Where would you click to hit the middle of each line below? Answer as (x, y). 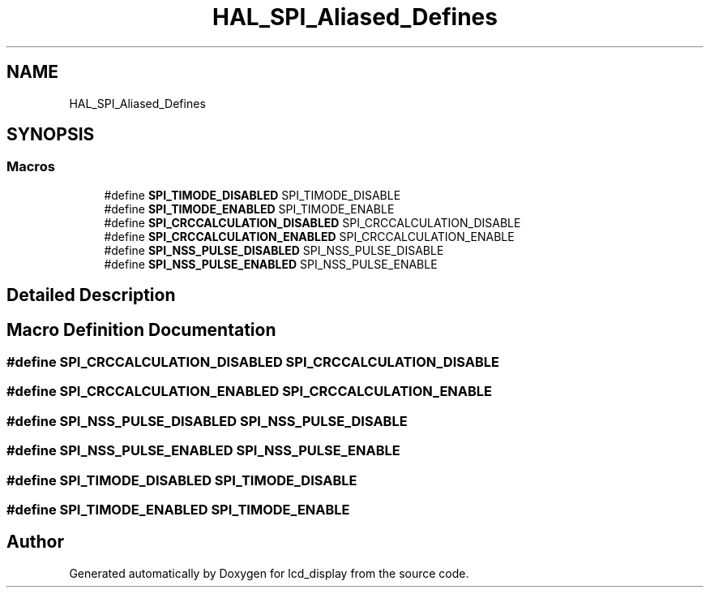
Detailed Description (91, 295)
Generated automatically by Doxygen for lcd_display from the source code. (269, 573)
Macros (31, 167)
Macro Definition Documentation (141, 329)
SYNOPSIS (51, 135)
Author (35, 542)
